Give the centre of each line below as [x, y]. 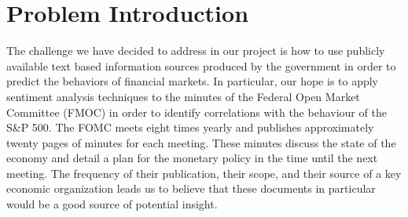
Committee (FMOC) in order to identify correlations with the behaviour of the [197, 112]
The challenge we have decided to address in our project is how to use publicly [196, 51]
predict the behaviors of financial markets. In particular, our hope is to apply [193, 81]
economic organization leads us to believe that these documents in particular [191, 188]
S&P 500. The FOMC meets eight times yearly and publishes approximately [190, 127]
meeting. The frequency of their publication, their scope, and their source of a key [204, 173]
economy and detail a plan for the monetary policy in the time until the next [192, 158]
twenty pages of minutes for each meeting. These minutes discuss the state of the [201, 142]
